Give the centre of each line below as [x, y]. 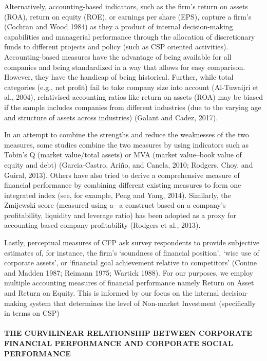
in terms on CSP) [32, 313]
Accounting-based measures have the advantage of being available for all [118, 56]
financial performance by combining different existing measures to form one [123, 185]
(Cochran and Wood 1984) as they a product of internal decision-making [119, 26]
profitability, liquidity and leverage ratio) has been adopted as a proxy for [120, 215]
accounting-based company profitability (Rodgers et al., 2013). [102, 225]
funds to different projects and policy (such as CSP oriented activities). [116, 47]
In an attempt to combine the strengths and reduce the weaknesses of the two [127, 134]
